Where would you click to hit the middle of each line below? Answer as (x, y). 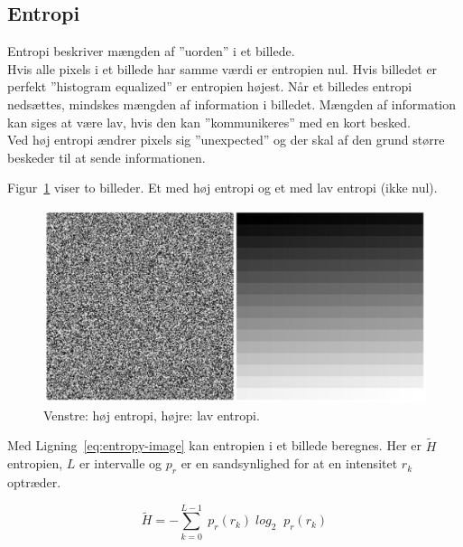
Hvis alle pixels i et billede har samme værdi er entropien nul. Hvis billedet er (222, 68)
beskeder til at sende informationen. (106, 157)
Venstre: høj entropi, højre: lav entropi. (152, 415)
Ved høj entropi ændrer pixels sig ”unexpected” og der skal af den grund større (226, 140)
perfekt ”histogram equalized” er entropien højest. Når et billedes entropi (210, 86)
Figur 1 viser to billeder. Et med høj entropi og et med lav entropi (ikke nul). (222, 188)
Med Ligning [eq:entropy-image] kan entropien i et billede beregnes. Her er (214, 445)
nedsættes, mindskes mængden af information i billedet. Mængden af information (232, 104)
